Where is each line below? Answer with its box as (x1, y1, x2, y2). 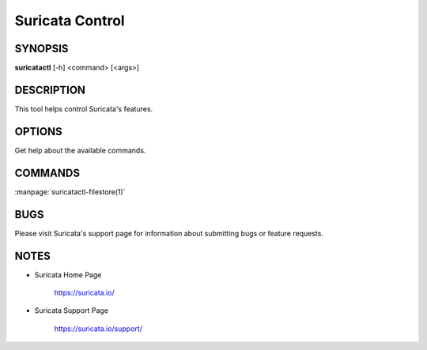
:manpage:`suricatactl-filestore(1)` (14, 186, 126, 197)
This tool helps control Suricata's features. (14, 103, 153, 114)
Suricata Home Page (34, 269, 102, 280)
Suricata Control (14, 12, 126, 29)
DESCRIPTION (14, 83, 86, 96)
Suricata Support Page (34, 306, 108, 315)
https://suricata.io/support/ (54, 324, 142, 333)
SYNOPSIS (14, 42, 69, 55)
